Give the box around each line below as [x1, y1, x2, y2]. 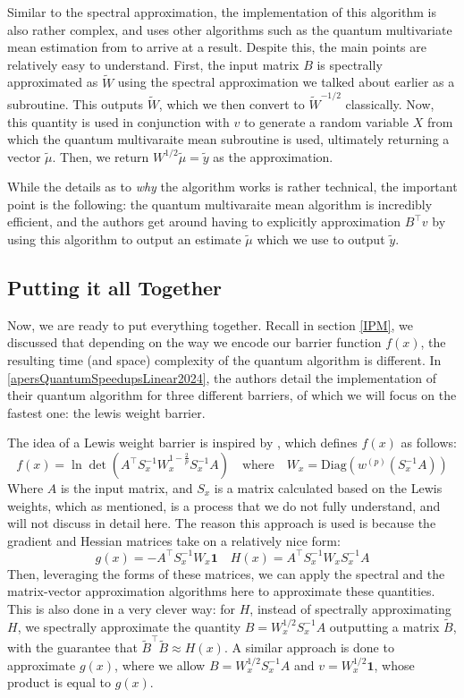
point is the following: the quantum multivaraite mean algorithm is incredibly [7, 194, 433, 213]
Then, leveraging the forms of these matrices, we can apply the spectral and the [7, 564, 445, 583]
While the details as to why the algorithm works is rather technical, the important [7, 177, 458, 196]
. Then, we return [52, 147, 149, 166]
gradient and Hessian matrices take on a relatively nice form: [7, 531, 341, 549]
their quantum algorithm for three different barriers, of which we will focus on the [7, 386, 457, 404]
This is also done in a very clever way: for [7, 600, 236, 618]
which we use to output [257, 230, 385, 249]
